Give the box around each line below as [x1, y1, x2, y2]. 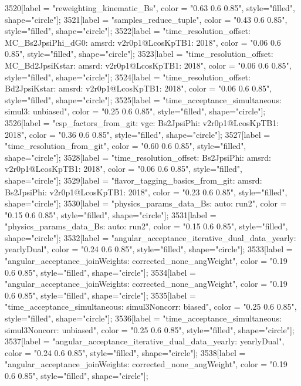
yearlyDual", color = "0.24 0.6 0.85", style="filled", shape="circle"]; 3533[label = [5, 243, 293, 255]
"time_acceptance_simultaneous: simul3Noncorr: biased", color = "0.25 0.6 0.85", [5, 300, 297, 313]
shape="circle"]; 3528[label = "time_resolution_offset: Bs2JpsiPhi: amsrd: [5, 151, 271, 163]
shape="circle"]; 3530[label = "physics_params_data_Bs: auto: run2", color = [5, 197, 287, 209]
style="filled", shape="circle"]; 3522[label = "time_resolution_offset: [5, 25, 251, 37]
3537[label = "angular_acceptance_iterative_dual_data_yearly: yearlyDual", [5, 335, 285, 347]
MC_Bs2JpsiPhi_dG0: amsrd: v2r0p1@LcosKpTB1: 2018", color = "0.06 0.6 [5, 36, 281, 48]
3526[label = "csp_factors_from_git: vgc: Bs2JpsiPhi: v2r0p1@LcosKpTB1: [5, 116, 279, 128]
